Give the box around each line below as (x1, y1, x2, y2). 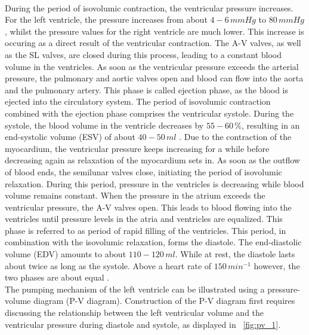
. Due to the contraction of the (179, 130, 292, 143)
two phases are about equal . (5, 271, 110, 284)
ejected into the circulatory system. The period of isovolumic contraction (5, 95, 271, 108)
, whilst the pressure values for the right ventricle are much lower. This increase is (5, 25, 304, 37)
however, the (254, 259, 300, 272)
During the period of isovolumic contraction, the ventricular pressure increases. (5, 1, 293, 14)
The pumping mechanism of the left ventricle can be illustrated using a (5, 282, 265, 295)
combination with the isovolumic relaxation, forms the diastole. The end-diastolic (5, 236, 302, 248)
